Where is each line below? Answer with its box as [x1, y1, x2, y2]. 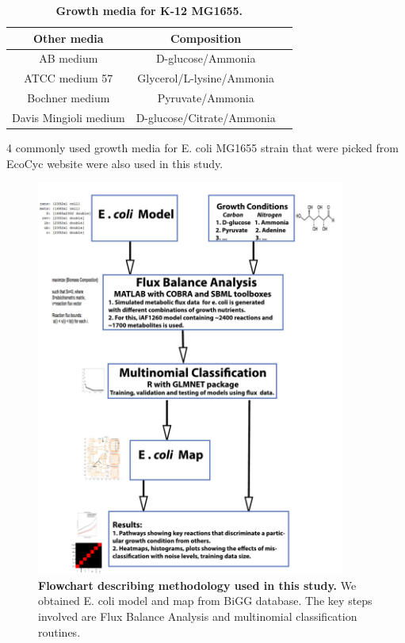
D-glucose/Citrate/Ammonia [136, 109, 276, 125]
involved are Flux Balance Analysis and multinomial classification [38, 608, 357, 625]
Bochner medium [27, 90, 110, 106]
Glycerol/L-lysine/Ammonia [137, 70, 275, 86]
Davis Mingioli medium [12, 109, 125, 125]
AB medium [39, 50, 98, 67]
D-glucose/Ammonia [155, 50, 256, 67]
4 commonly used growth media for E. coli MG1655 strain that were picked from [6, 140, 399, 156]
